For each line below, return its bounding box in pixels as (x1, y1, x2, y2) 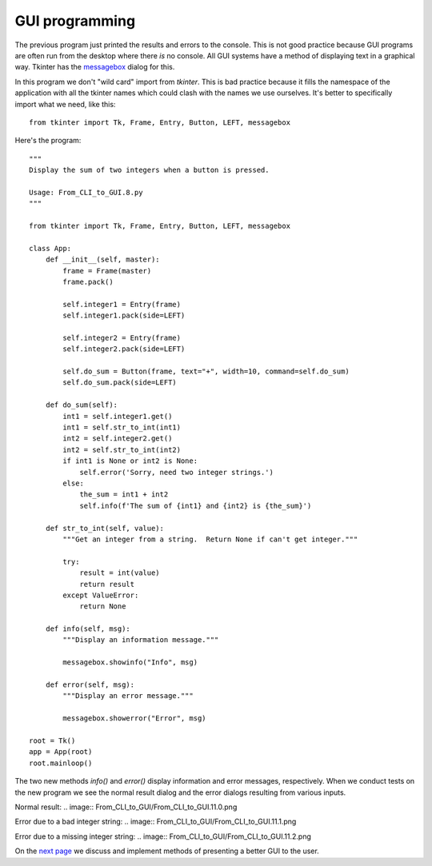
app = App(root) (29, 748, 93, 756)
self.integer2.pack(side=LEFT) (62, 345, 186, 353)
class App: (29, 244, 72, 253)
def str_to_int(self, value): (45, 524, 164, 533)
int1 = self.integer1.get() (62, 412, 173, 421)
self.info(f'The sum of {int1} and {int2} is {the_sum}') (79, 501, 312, 510)
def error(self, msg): (45, 680, 135, 689)
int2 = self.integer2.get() (62, 434, 173, 443)
